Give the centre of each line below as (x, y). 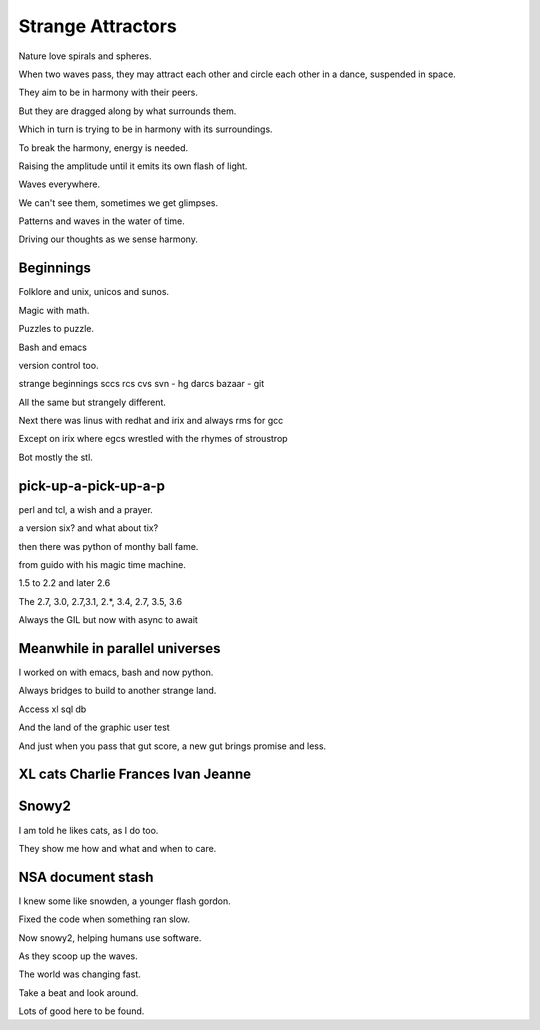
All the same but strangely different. (92, 402)
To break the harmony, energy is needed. (103, 147)
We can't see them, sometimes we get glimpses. (118, 202)
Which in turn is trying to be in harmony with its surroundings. (146, 129)
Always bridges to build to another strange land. (117, 691)
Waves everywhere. (59, 184)
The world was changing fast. (80, 974)
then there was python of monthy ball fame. (108, 546)
